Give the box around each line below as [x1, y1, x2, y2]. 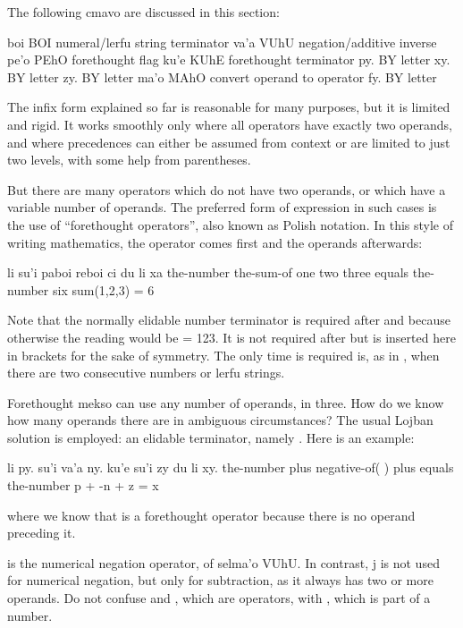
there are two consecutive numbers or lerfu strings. [7, 363, 285, 382]
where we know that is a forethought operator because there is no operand [7, 505, 416, 524]
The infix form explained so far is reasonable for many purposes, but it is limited [7, 98, 450, 116]
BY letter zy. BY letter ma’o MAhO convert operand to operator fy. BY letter [7, 67, 437, 86]
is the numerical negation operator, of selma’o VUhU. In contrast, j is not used [7, 553, 440, 572]
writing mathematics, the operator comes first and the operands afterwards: [7, 233, 423, 251]
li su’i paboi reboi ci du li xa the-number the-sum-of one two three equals [7, 263, 409, 282]
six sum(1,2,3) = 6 [52, 280, 155, 299]
